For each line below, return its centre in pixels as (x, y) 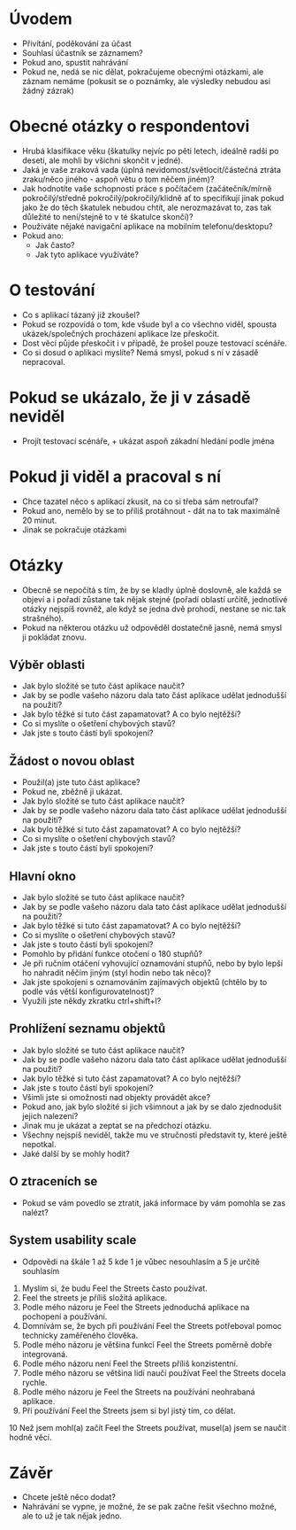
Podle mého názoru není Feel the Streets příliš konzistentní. (130, 1363)
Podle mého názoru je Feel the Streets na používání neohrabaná (138, 1392)
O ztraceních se (53, 1181)
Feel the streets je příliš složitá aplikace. (95, 1297)
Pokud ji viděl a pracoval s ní (115, 476)
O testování (52, 290)
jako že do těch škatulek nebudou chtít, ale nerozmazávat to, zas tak (147, 207)
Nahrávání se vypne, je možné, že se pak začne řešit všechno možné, (149, 1507)
